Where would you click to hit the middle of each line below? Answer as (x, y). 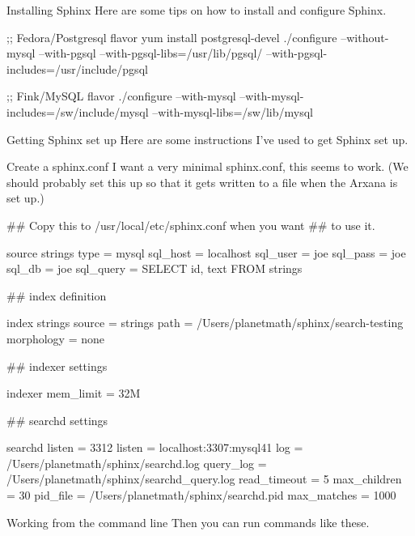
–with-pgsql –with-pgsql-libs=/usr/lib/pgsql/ (151, 53)
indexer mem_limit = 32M (74, 393)
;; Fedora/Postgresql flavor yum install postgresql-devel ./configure (172, 37)
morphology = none (56, 338)
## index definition (57, 295)
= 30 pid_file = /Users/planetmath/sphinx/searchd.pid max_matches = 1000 (201, 495)
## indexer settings (57, 366)
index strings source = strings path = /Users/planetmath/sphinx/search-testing (205, 323)
